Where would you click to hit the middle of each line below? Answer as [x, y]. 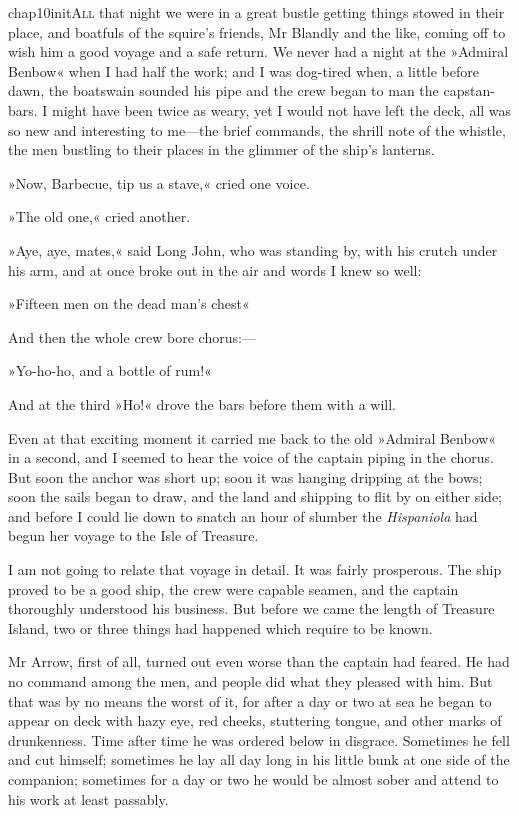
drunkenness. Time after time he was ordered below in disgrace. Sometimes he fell [259, 739]
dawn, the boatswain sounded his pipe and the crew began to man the [223, 90]
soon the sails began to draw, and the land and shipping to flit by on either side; [255, 496]
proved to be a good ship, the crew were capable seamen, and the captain [233, 588]
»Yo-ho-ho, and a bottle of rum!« [110, 370]
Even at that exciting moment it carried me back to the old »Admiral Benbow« [252, 437]
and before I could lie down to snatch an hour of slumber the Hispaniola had [243, 515]
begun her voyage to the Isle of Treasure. [133, 535]
